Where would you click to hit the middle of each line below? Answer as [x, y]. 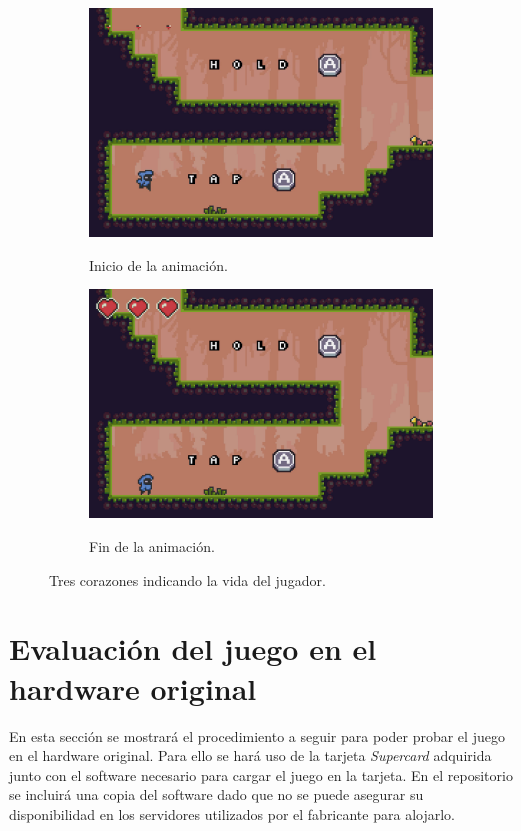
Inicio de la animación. [158, 264]
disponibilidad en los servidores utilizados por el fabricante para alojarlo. [232, 813]
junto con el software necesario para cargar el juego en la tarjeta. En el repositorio [261, 774]
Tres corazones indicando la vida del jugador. [187, 579]
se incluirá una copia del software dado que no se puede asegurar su [216, 794]
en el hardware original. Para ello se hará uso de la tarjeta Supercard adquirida [250, 755]
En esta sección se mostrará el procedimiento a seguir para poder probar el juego [257, 735]
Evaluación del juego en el [193, 648]
